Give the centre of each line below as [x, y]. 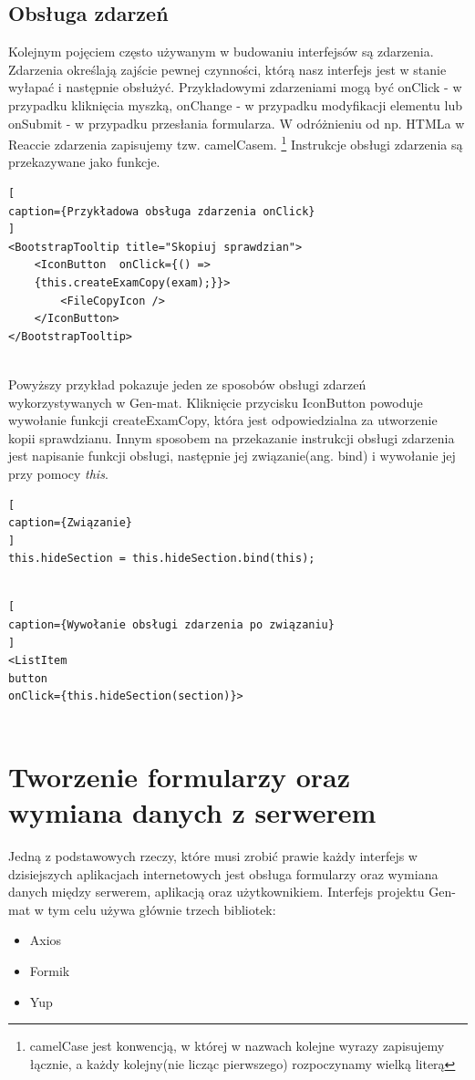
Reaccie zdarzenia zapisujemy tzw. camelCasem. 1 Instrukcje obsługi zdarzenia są [236, 143]
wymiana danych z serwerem [192, 812]
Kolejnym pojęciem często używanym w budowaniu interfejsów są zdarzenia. [221, 52]
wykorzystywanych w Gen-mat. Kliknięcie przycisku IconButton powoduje [216, 402]
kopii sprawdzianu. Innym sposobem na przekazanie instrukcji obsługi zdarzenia [232, 437]
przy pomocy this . [58, 473]
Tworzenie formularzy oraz [180, 776]
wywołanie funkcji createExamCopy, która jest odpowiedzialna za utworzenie [223, 420]
